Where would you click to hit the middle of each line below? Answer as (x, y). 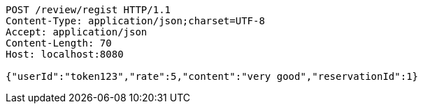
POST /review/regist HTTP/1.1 (88, 10)
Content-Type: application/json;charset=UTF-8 (135, 21)
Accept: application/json (77, 32)
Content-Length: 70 (59, 43)
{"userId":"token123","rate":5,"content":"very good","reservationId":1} (212, 76)
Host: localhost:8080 (65, 54)
